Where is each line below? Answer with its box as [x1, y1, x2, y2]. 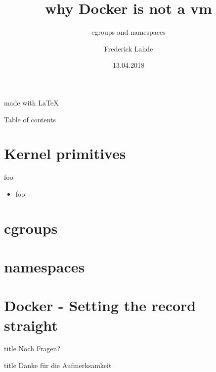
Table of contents [4, 114, 56, 124]
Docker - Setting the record [4, 295, 196, 316]
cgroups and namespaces [91, 27, 166, 37]
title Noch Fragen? [4, 343, 60, 354]
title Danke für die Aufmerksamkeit [4, 360, 112, 371]
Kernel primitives [4, 143, 126, 163]
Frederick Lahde [104, 43, 153, 53]
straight [4, 315, 58, 335]
